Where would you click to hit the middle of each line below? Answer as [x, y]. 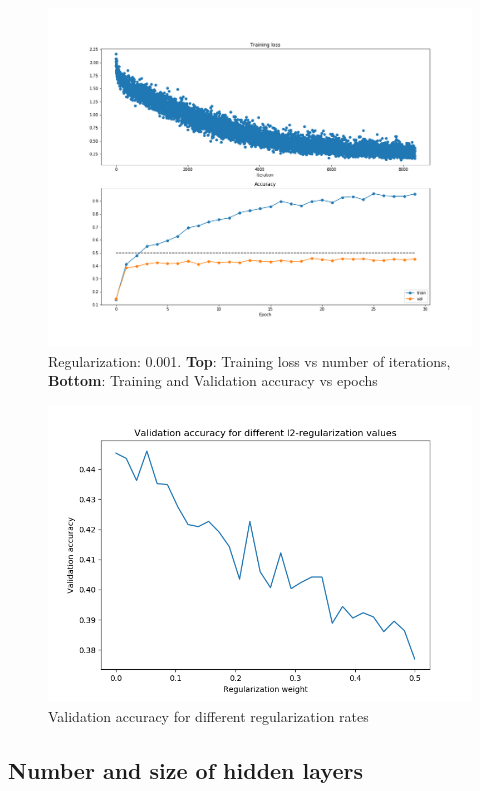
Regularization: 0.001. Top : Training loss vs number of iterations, [249, 360]
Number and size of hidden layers [185, 769]
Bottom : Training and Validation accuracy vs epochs [213, 380]
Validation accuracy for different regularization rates [208, 715]
